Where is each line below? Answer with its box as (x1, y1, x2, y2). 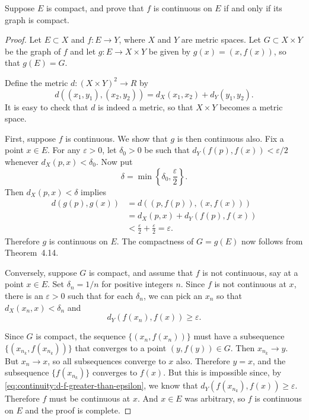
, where (119, 33, 145, 46)
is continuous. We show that (65, 132, 168, 144)
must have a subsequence (193, 330, 285, 342)
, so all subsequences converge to (47, 354, 166, 367)
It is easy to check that (5, 100, 88, 113)
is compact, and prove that (46, 2, 144, 14)
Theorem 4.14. (5, 246, 59, 259)
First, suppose (5, 132, 56, 144)
